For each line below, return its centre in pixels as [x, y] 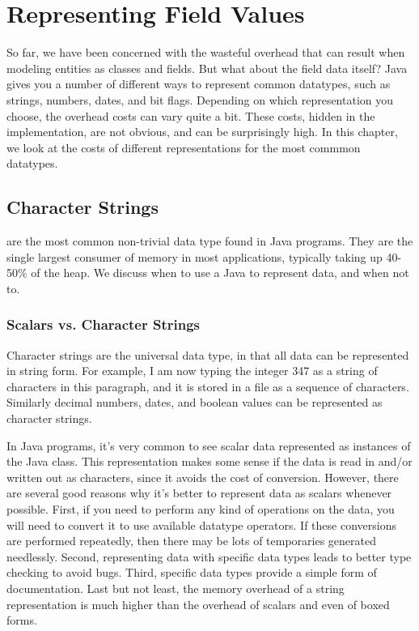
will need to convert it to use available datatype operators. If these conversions [201, 524]
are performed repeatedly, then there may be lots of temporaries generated [192, 541]
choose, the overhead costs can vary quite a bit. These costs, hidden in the [191, 115]
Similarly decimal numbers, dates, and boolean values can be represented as [195, 402]
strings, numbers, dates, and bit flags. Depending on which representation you [200, 99]
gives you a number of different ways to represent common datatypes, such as [199, 84]
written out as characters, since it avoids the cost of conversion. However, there [203, 477]
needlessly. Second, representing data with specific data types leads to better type [209, 556]
